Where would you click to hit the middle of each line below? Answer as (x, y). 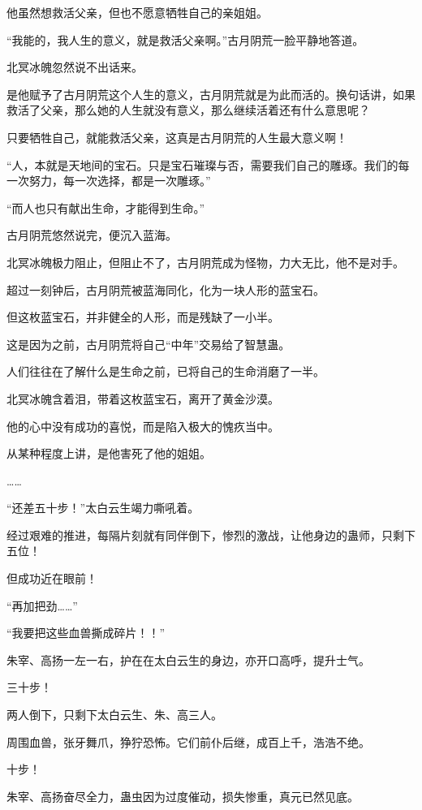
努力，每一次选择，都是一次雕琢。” (120, 181)
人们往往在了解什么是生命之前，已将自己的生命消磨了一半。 (166, 371)
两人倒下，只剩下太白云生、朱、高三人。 (114, 715)
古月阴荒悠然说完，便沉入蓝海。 (92, 235)
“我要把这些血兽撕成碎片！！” (86, 633)
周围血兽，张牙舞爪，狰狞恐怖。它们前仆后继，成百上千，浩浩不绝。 (188, 741)
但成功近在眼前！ (52, 578)
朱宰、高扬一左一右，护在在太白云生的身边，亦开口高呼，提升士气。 (188, 659)
